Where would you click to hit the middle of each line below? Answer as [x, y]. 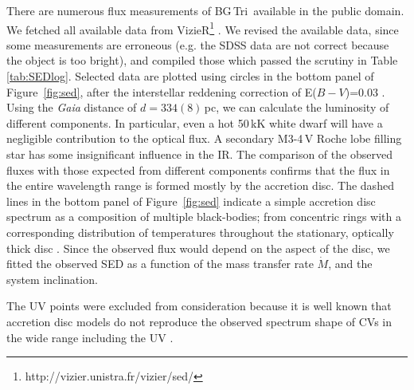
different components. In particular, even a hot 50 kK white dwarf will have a [195, 122]
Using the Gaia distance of [72, 107]
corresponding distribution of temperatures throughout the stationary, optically [200, 232]
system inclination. [52, 279]
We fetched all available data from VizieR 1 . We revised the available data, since [203, 28]
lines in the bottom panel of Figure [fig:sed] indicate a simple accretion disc [191, 201]
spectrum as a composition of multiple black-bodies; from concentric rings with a [204, 217]
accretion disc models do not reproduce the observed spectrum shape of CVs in [199, 321]
